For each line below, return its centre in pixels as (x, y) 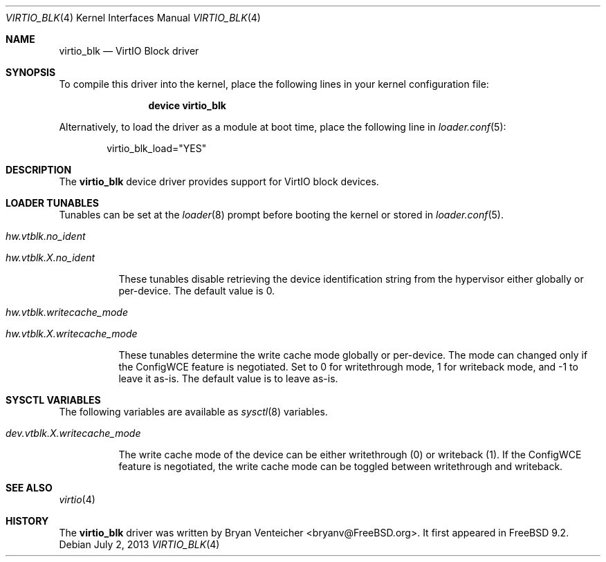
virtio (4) (77, 499)
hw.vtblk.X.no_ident (50, 257)
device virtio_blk (187, 105)
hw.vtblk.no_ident (46, 236)
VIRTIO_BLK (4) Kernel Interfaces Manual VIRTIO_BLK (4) (133, 18)
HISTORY (27, 521)
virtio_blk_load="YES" (157, 148)
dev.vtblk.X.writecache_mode (73, 433)
